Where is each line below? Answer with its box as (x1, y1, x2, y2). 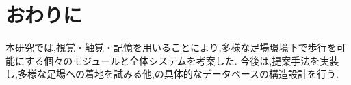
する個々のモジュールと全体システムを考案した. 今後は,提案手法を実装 (25, 53, 339, 67)
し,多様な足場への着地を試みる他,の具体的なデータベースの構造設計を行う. (5, 67, 339, 81)
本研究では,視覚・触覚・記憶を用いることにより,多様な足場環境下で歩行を (5, 40, 337, 54)
